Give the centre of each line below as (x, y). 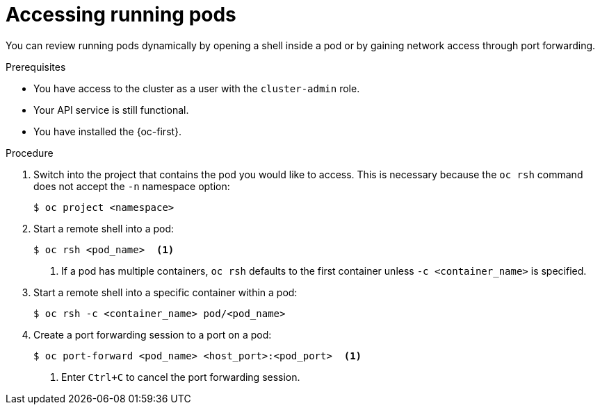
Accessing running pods (121, 15)
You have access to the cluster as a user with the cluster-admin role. (197, 88)
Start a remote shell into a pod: (104, 228)
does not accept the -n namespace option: (132, 186)
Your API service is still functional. (111, 110)
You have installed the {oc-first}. (108, 131)
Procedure (30, 153)
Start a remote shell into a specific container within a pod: (165, 292)
